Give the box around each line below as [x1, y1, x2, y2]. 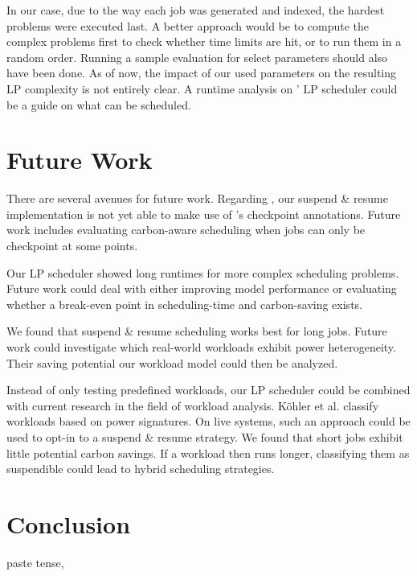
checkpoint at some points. [6, 237, 138, 254]
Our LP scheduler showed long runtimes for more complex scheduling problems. [6, 264, 399, 281]
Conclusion [6, 507, 131, 540]
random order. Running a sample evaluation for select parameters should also [6, 48, 388, 65]
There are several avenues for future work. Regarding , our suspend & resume [6, 190, 388, 207]
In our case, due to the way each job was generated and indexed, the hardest [6, 2, 385, 18]
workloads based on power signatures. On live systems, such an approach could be [6, 413, 411, 430]
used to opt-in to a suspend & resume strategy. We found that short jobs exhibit [6, 429, 403, 445]
